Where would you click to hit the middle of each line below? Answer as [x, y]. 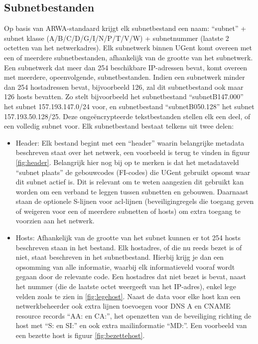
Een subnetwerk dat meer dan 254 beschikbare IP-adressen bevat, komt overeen [126, 67]
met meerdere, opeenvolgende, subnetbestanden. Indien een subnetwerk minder [125, 77]
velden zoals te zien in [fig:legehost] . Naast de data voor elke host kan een [128, 296]
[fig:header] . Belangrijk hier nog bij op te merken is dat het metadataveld [127, 162]
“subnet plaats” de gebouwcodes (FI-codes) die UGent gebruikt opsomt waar [133, 172]
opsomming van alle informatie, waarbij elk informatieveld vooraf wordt [125, 266]
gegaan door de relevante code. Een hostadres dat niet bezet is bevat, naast [131, 276]
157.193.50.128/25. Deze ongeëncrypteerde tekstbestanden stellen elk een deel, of [127, 116]
